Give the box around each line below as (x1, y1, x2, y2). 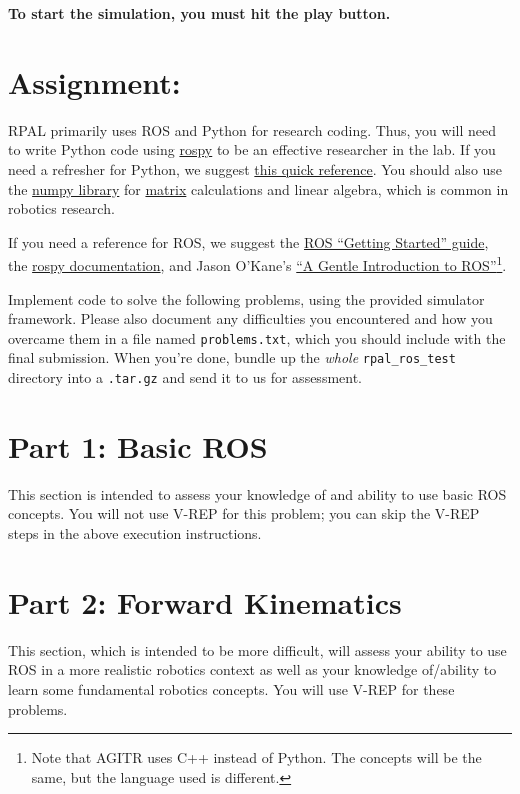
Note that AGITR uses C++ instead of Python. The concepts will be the (31, 747, 482, 768)
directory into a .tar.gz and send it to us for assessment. (8, 367, 363, 388)
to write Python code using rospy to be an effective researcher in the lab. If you (8, 139, 496, 160)
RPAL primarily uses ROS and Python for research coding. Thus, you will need (8, 119, 497, 140)
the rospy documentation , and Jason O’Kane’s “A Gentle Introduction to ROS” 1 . (8, 252, 507, 275)
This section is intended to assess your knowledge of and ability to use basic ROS (8, 483, 507, 504)
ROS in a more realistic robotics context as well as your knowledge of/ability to (8, 659, 497, 680)
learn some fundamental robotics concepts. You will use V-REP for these (8, 678, 455, 699)
